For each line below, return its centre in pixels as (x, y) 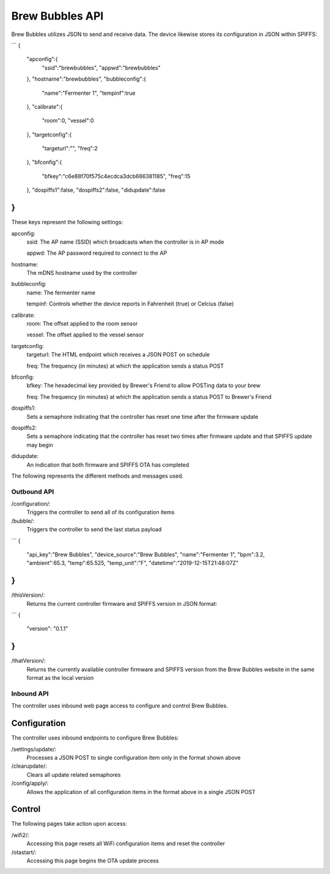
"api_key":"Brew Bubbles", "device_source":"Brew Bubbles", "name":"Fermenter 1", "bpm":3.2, (146, 555)
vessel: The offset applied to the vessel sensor (85, 335)
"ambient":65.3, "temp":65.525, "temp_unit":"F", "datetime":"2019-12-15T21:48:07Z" (133, 563)
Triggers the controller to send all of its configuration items (101, 512)
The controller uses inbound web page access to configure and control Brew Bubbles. (120, 706)
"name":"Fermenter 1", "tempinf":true (89, 93)
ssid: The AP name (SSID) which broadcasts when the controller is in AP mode (125, 242)
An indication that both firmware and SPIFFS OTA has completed (108, 465)
